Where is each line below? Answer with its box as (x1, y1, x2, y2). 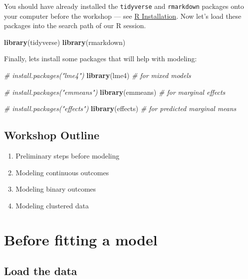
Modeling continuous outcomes (15, 167, 109, 177)
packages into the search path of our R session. (4, 20, 146, 31)
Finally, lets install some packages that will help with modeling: (4, 53, 197, 64)
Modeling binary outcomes (15, 184, 96, 194)
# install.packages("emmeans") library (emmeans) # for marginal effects (4, 86, 225, 97)
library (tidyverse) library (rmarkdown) (4, 37, 125, 47)
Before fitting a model (4, 229, 158, 249)
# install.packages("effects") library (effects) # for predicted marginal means (4, 103, 237, 114)
